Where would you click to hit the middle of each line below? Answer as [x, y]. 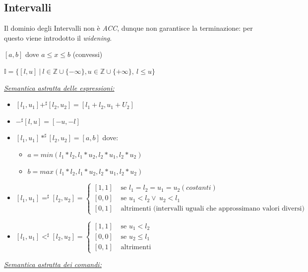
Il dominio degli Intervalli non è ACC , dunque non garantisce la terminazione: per [128, 28]
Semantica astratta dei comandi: [53, 264]
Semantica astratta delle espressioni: [59, 87]
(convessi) [88, 54]
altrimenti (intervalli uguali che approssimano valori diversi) [213, 209]
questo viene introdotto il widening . [58, 37]
